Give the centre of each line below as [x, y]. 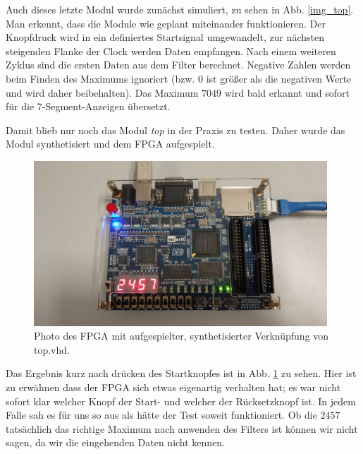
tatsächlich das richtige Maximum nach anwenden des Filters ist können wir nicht [182, 428]
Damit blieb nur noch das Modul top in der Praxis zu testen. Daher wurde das [176, 130]
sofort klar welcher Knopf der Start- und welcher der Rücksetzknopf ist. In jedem [181, 401]
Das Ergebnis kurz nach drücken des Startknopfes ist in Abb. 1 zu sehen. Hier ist [181, 373]
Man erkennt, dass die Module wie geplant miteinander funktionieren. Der [166, 23]
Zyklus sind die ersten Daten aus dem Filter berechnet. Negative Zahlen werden [178, 65]
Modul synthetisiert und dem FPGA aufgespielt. [110, 144]
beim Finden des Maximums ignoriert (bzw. [100, 78]
